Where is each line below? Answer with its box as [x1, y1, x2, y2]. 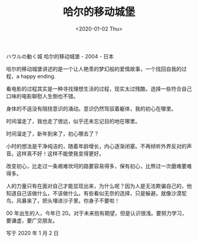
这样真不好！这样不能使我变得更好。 [16, 150, 104, 157]
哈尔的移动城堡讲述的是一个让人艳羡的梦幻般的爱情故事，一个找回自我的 [6, 65, 181, 72]
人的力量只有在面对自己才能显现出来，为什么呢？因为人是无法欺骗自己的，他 [6, 182, 192, 189]
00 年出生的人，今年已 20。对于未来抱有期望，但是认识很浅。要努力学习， [6, 210, 187, 217]
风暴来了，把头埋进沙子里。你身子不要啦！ [16, 197, 120, 204]
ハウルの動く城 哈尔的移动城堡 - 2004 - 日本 [6, 52, 114, 59]
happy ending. [20, 72, 56, 79]
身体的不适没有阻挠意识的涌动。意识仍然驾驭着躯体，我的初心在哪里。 [6, 105, 177, 112]
